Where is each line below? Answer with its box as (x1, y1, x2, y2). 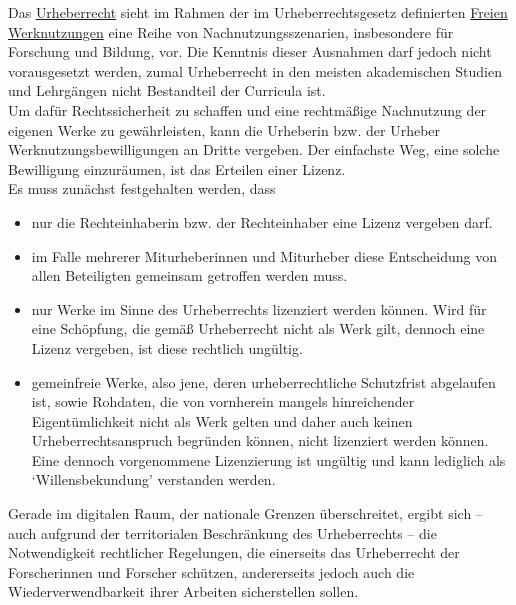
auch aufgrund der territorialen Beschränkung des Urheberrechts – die (8, 522, 437, 543)
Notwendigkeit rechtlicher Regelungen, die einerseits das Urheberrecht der (8, 542, 460, 563)
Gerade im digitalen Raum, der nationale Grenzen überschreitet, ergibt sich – (8, 503, 483, 524)
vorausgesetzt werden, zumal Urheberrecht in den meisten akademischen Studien (8, 60, 502, 81)
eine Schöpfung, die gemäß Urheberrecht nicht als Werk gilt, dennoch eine (31, 318, 485, 339)
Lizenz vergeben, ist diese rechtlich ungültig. (31, 337, 303, 358)
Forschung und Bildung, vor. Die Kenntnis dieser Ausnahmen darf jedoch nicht (8, 41, 492, 62)
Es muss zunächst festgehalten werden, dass (8, 178, 276, 199)
